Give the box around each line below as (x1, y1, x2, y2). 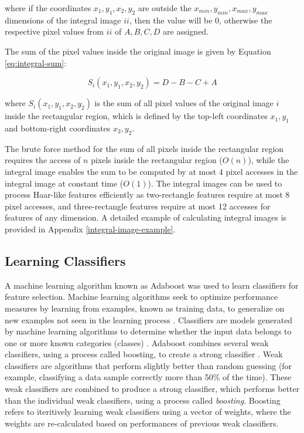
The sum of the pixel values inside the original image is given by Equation (5, 45, 271, 57)
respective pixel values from (5, 25, 104, 38)
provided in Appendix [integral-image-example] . (5, 222, 176, 235)
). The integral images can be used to (148, 177, 282, 189)
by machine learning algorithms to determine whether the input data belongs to (5, 325, 292, 337)
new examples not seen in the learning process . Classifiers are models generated (5, 313, 293, 326)
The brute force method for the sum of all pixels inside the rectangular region (5, 142, 284, 154)
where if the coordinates (5, 2, 91, 13)
